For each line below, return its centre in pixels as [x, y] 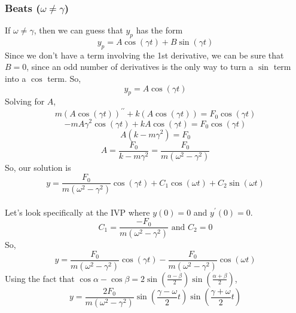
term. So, [64, 78]
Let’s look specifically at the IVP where [77, 212]
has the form [159, 30]
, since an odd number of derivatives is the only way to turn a [140, 67]
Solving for [25, 101]
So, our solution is [38, 168]
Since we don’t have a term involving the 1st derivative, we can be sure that [144, 55]
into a [16, 78]
